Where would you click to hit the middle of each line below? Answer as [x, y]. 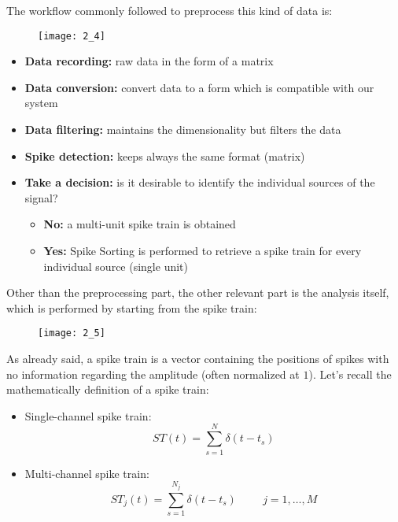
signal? [41, 197]
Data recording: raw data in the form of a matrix [149, 61]
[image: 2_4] [72, 36]
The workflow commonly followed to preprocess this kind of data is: [170, 10]
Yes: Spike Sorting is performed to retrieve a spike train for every [203, 250]
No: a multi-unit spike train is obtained [140, 224]
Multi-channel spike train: [87, 473]
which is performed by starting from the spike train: [132, 307]
